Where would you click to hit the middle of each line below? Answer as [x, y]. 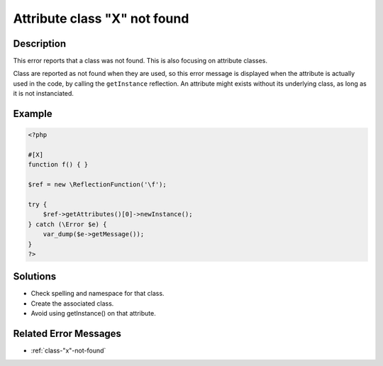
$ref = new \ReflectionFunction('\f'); [97, 185]
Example [33, 114]
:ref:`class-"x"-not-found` [68, 350]
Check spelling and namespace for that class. [98, 294]
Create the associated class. [72, 303]
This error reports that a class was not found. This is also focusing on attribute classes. [140, 61]
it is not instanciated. [44, 94]
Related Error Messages [67, 334]
